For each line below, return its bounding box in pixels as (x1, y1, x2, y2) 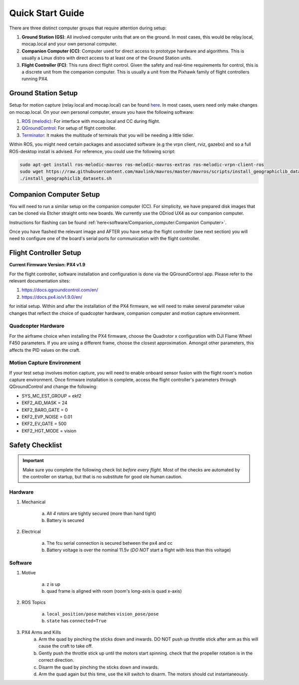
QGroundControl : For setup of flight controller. (21, 125, 117, 131)
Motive (21, 570, 36, 576)
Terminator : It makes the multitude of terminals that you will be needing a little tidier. (21, 132, 194, 138)
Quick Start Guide (9, 7, 85, 18)
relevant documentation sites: (9, 278, 70, 284)
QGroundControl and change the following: (9, 384, 98, 390)
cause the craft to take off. (38, 643, 93, 649)
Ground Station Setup (9, 89, 78, 97)
